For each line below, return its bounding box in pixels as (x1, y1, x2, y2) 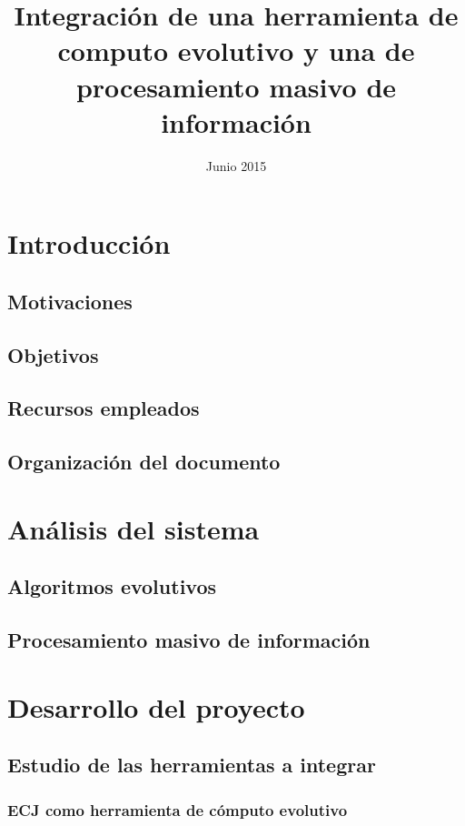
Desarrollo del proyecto (7, 688, 305, 725)
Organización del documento (7, 448, 281, 476)
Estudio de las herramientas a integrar (7, 750, 376, 779)
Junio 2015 (205, 156, 267, 175)
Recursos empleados (7, 394, 200, 422)
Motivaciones (7, 287, 133, 315)
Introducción (7, 225, 171, 262)
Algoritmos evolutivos (7, 572, 217, 600)
